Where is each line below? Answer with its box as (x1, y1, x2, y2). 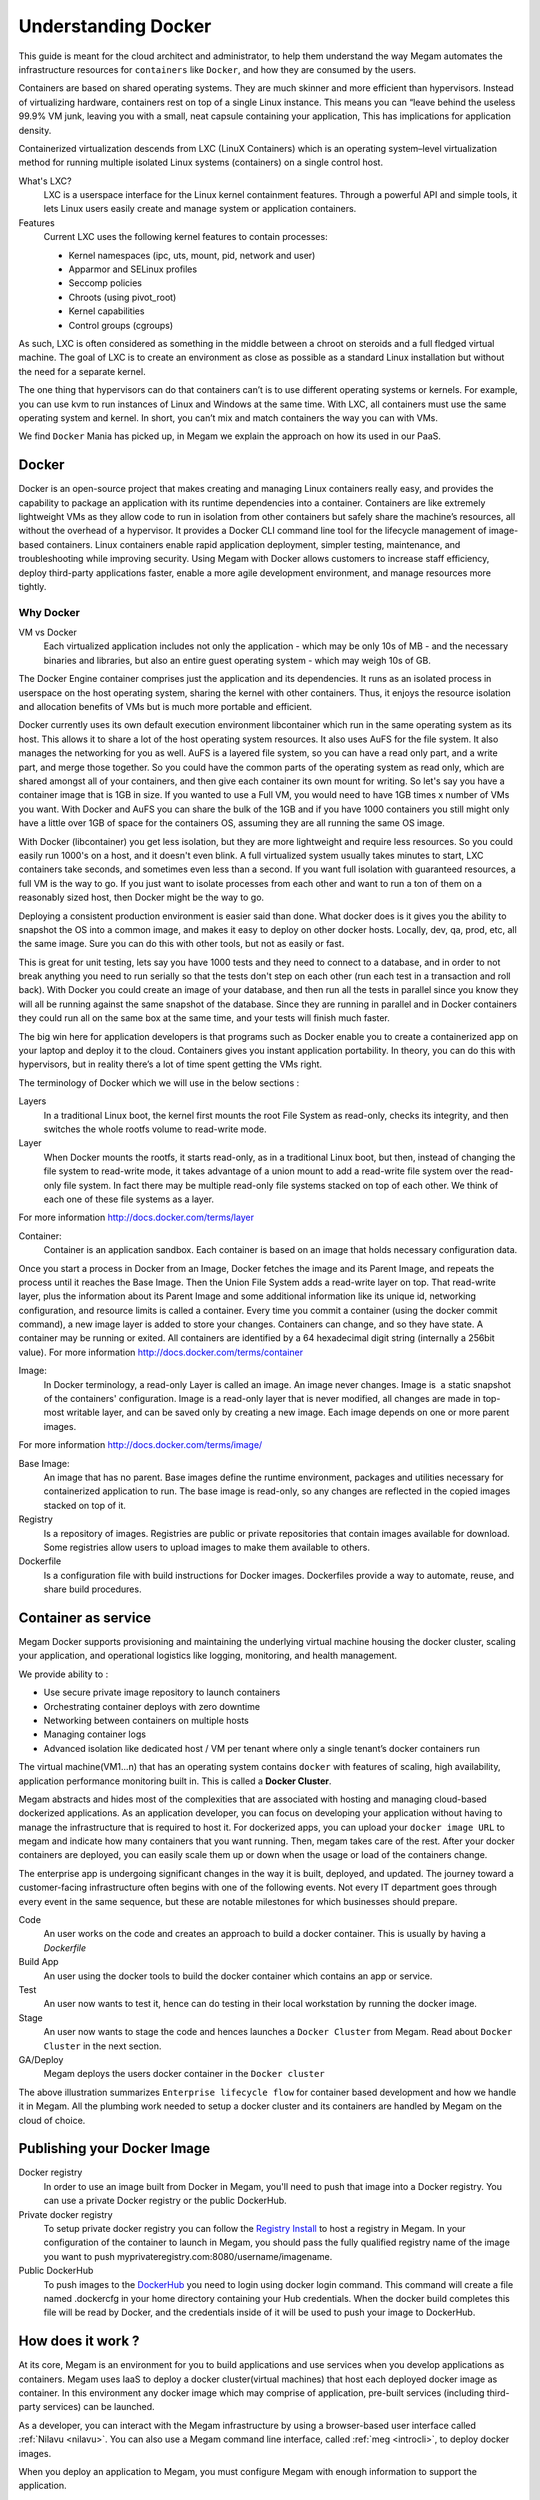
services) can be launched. (42, 2401, 155, 2413)
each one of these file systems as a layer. (43, 1193, 215, 1205)
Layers (18, 1095, 47, 1107)
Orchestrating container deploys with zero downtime (43, 1700, 260, 1712)
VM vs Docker (18, 626, 77, 639)
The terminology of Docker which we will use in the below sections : (18, 1076, 300, 1089)
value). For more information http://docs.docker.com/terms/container (18, 1346, 304, 1358)
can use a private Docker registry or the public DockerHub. (43, 2195, 287, 2207)
